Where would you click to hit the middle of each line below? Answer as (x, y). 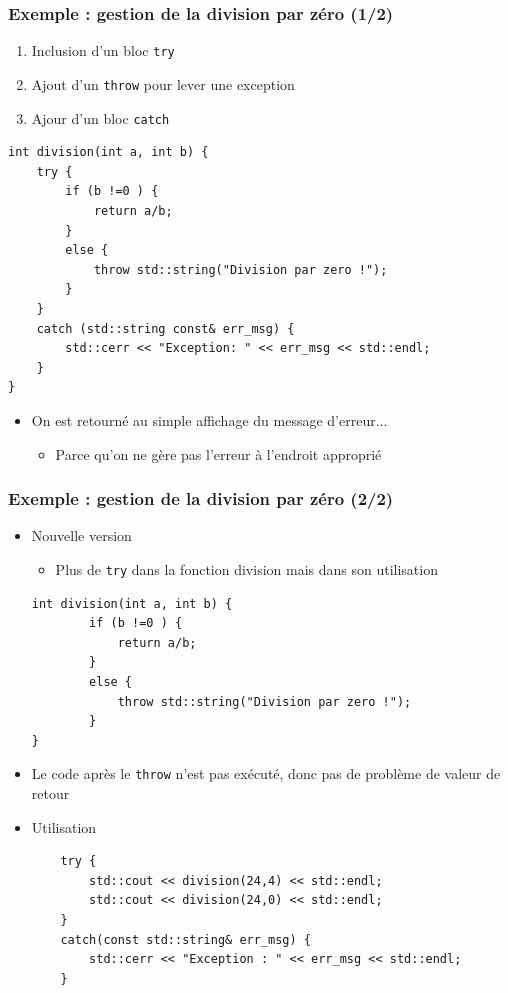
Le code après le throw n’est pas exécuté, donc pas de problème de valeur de (266, 773)
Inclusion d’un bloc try (103, 50)
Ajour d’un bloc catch (100, 117)
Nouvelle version (81, 535)
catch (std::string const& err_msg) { (165, 328)
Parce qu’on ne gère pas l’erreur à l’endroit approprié (218, 453)
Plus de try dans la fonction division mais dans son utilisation (246, 568)
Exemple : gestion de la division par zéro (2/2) (201, 498)
